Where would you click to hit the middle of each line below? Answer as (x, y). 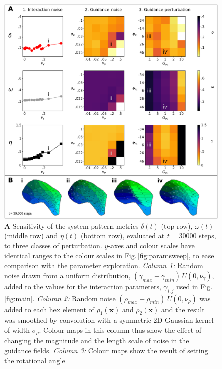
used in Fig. (195, 286)
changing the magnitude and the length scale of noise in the (97, 340)
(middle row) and (31, 235)
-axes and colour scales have (151, 246)
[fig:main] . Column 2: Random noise (60, 298)
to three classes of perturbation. (53, 246)
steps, (208, 235)
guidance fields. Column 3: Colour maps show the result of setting (106, 351)
